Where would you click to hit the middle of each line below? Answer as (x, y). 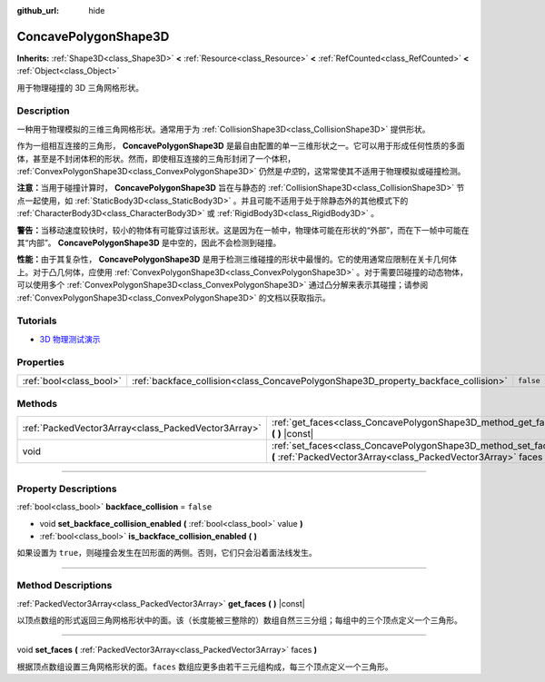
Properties (41, 362)
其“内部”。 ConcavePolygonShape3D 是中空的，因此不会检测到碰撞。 (149, 242)
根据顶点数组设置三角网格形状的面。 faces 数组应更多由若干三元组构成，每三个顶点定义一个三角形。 (205, 667)
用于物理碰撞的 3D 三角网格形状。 (80, 87)
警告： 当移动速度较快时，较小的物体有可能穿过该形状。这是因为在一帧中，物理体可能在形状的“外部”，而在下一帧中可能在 (243, 230)
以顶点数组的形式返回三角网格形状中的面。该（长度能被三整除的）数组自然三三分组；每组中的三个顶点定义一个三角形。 (239, 620)
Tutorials (37, 321)
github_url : (38, 10)
